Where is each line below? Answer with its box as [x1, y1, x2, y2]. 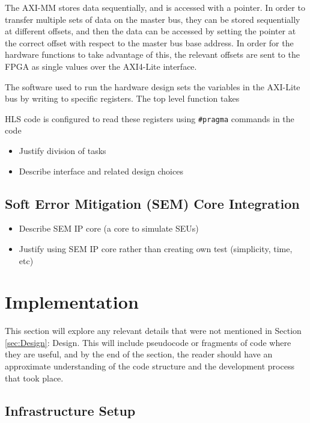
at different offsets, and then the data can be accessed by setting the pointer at [5, 25, 296, 37]
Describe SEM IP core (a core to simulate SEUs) [19, 222, 199, 235]
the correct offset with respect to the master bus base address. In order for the [5, 36, 294, 49]
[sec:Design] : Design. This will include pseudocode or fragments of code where [5, 336, 291, 348]
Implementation [5, 289, 139, 314]
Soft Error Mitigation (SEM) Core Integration [5, 194, 300, 212]
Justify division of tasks [19, 144, 106, 156]
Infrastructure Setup [5, 401, 136, 419]
